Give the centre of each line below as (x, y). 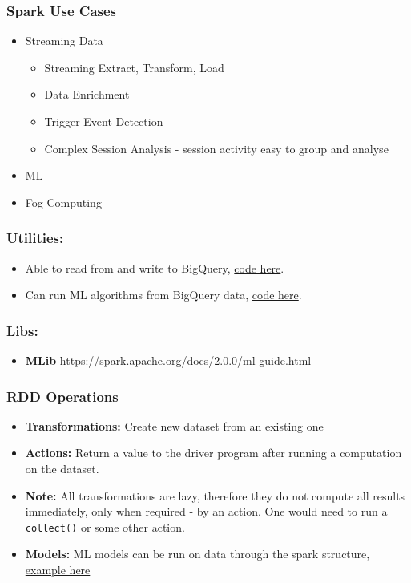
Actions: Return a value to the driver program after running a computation (214, 453)
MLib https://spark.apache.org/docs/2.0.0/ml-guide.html (168, 360)
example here (58, 570)
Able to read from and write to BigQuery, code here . (155, 267)
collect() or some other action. (105, 526)
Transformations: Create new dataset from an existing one (174, 425)
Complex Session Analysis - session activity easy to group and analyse (216, 148)
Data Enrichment (87, 94)
